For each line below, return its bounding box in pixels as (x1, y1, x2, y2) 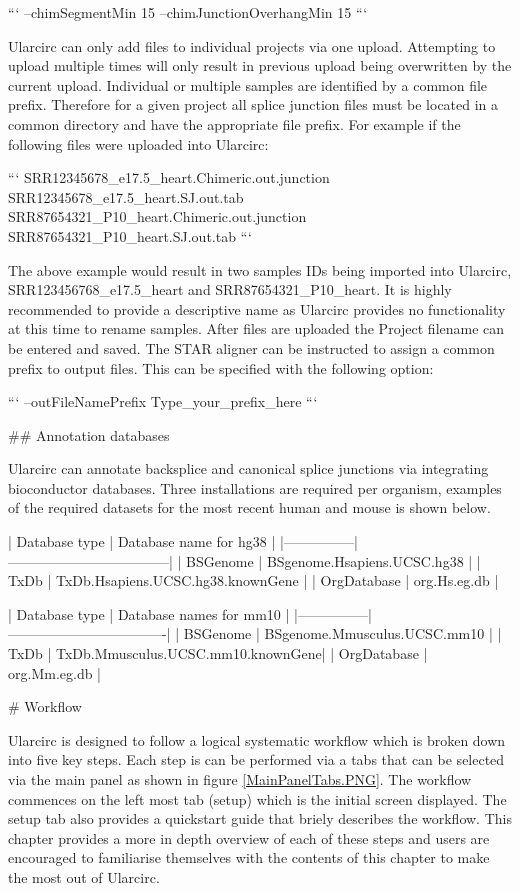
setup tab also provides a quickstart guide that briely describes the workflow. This (8, 808, 512, 829)
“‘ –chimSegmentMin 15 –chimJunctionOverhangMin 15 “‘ (8, 2, 368, 22)
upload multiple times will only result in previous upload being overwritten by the (8, 55, 512, 76)
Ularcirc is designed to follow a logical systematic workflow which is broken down (8, 729, 506, 750)
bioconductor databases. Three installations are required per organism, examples (8, 477, 502, 498)
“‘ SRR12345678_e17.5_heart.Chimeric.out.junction (8, 167, 330, 188)
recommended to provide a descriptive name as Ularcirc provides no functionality (8, 298, 506, 319)
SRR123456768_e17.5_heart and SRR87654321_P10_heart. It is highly (8, 279, 452, 300)
